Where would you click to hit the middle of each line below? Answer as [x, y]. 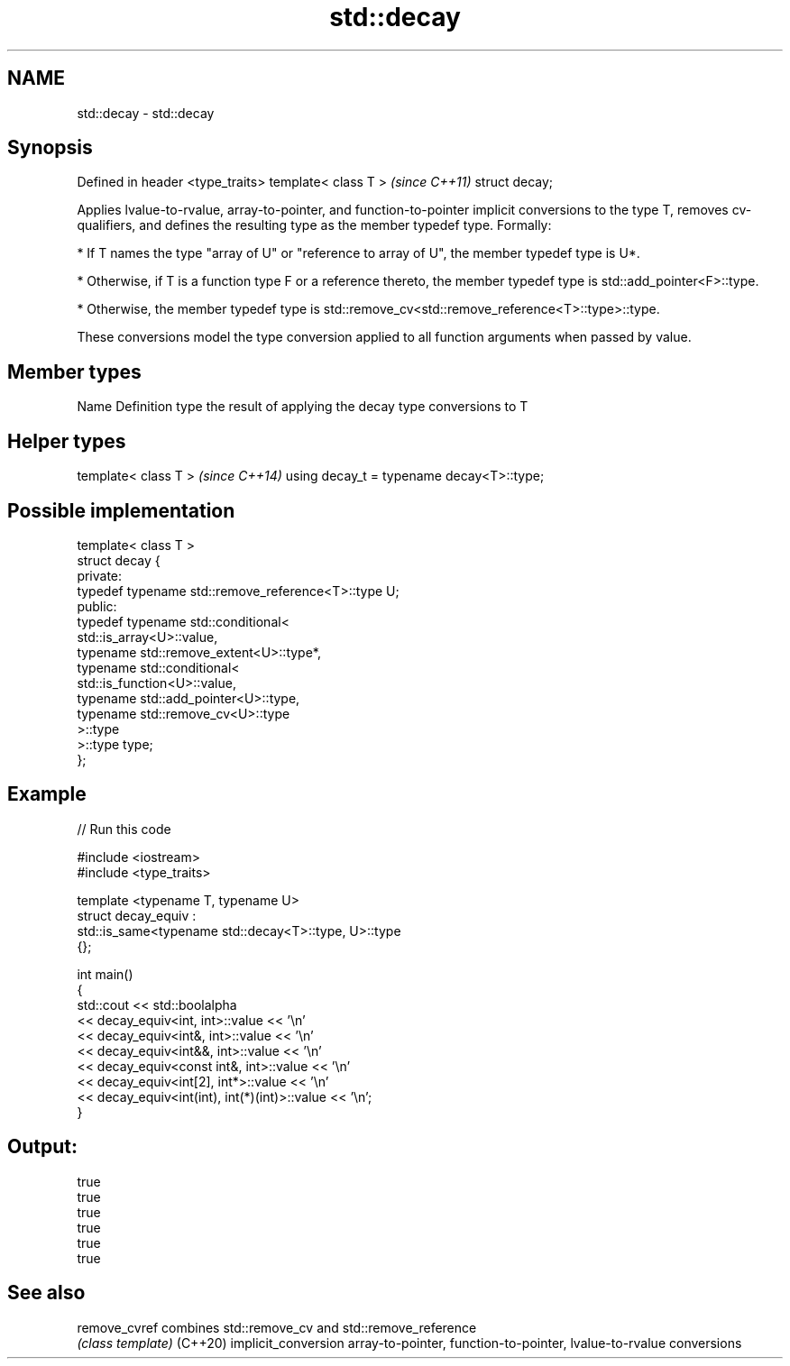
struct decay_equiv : [137, 915]
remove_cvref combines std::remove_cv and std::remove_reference [277, 1327]
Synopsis [50, 148]
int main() [105, 974]
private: [100, 575]
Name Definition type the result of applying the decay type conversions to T [303, 407]
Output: [42, 1147]
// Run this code [124, 829]
